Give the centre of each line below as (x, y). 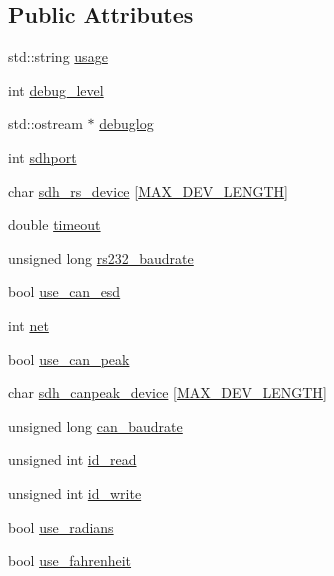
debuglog (126, 123)
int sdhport (42, 156)
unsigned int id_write (75, 492)
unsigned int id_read (72, 459)
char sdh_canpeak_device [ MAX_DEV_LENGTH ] (167, 392)
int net (28, 324)
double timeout (54, 224)
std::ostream (45, 123)
